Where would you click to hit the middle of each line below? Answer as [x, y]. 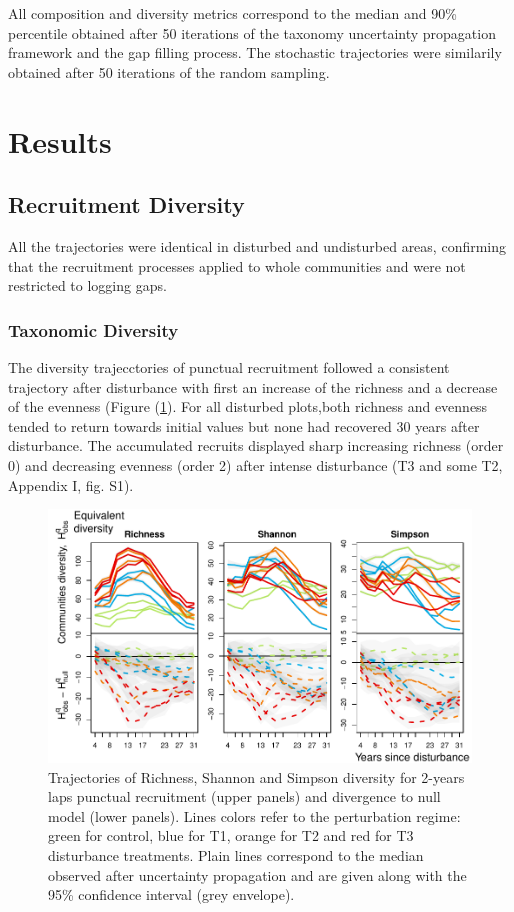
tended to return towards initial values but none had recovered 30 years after [244, 425]
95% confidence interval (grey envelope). [171, 894]
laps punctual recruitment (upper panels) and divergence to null [244, 796]
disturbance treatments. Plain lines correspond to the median [236, 855]
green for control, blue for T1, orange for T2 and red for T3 [231, 835]
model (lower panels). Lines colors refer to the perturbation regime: [254, 815]
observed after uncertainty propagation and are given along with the [257, 874]
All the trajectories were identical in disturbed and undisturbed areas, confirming [257, 245]
